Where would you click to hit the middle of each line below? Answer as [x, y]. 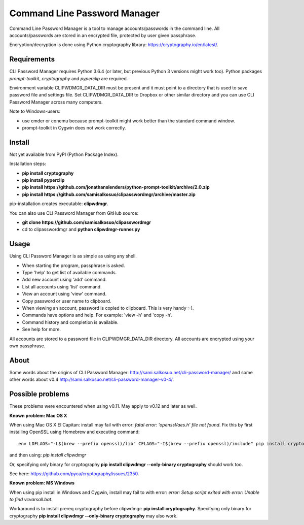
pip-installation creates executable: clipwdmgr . [59, 204]
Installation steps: [28, 164]
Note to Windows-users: [35, 111]
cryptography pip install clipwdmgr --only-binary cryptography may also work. [93, 516]
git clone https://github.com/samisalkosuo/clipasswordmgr [87, 222]
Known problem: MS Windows [42, 483]
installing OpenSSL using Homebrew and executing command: [74, 432]
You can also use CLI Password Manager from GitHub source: [74, 213]
